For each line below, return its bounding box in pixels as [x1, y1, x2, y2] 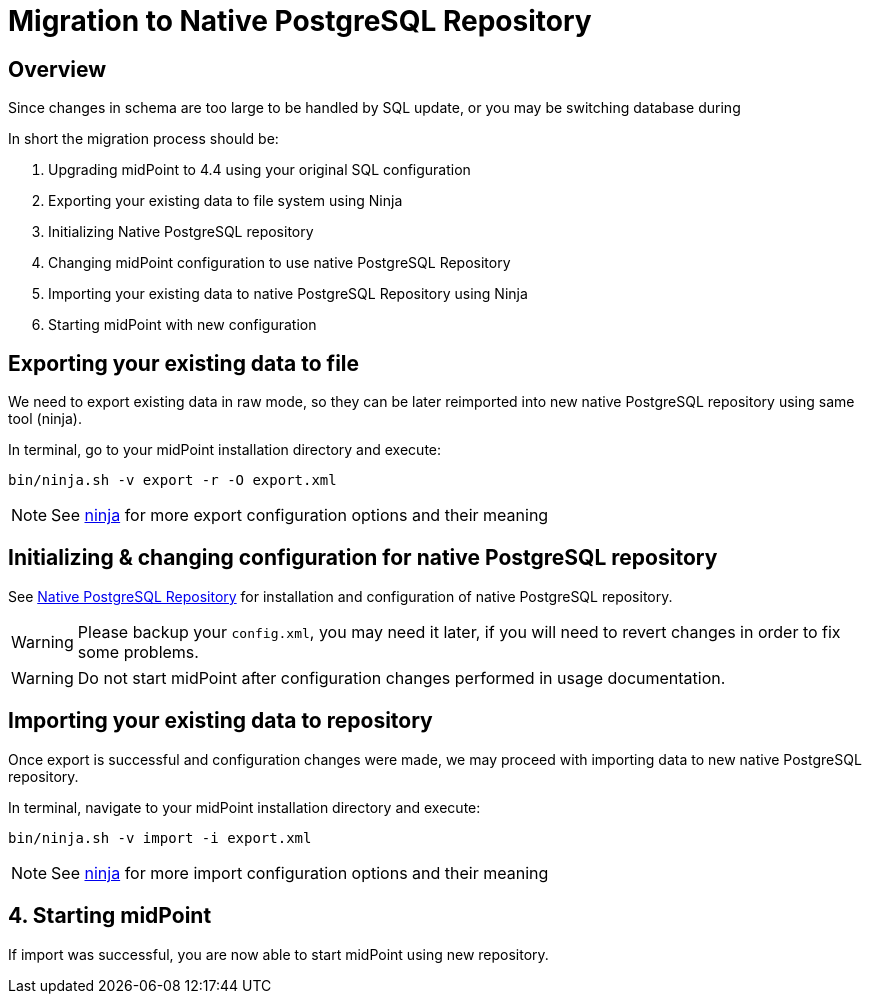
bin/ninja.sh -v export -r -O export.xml [8, 472, 337, 489]
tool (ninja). [8, 410, 82, 428]
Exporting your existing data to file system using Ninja [48, 192, 403, 210]
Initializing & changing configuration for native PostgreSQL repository [8, 545, 718, 571]
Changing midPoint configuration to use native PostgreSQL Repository [48, 254, 511, 272]
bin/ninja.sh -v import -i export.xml [8, 829, 312, 846]
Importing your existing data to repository [8, 708, 433, 734]
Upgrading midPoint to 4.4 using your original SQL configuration [48, 161, 471, 179]
